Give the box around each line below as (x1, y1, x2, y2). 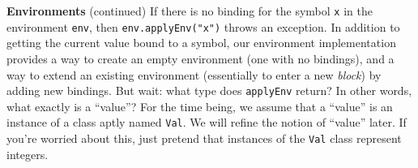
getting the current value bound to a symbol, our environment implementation (6, 34, 396, 51)
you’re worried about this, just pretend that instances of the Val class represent (6, 130, 402, 146)
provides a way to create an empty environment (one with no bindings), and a (6, 50, 395, 67)
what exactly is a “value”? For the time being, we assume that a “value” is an (6, 97, 393, 114)
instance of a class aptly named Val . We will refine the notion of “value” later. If (6, 114, 407, 131)
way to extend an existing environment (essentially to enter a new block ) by (6, 66, 382, 83)
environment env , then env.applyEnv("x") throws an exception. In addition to (6, 18, 400, 35)
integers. (6, 145, 49, 162)
